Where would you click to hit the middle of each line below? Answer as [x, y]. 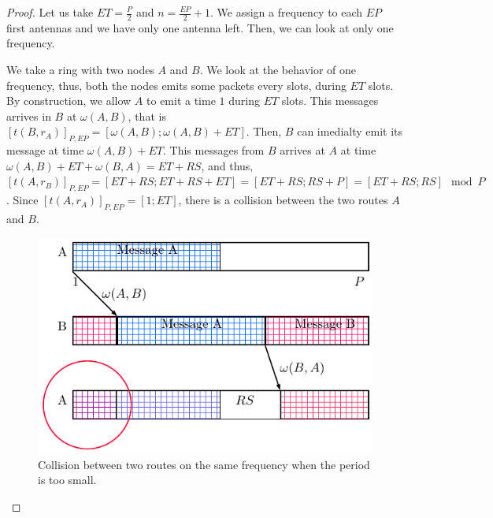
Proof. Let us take [50, 12]
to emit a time [181, 101]
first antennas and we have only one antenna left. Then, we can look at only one [200, 27]
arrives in [29, 116]
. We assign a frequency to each [287, 12]
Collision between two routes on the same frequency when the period [204, 464]
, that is [147, 116]
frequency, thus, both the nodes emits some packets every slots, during [176, 85]
